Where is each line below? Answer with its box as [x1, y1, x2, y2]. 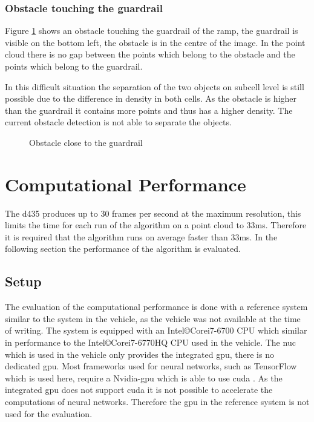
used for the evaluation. [5, 407, 93, 420]
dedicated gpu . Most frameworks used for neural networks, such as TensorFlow [5, 360, 297, 372]
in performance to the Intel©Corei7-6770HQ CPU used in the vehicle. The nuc [5, 336, 296, 349]
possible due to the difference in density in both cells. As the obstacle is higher [5, 92, 297, 105]
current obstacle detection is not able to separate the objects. [5, 116, 232, 128]
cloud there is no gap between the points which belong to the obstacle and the [5, 48, 295, 61]
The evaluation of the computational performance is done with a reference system [5, 300, 308, 313]
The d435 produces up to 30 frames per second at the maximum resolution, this [5, 206, 301, 219]
